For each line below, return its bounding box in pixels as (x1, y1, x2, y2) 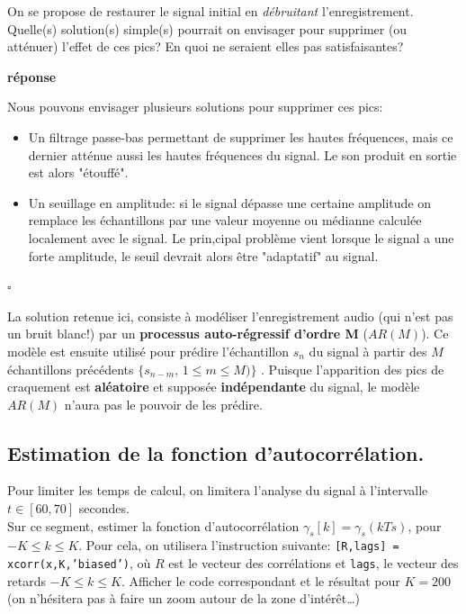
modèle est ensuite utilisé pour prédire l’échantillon (7, 341, 290, 360)
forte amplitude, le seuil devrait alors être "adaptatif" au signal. (28, 246, 379, 265)
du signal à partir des (309, 341, 427, 360)
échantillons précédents (7, 359, 134, 378)
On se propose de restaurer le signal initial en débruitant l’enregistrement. (7, 2, 414, 20)
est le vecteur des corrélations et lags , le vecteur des (168, 554, 459, 573)
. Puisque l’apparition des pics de (261, 359, 444, 378)
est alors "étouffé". (28, 163, 129, 182)
